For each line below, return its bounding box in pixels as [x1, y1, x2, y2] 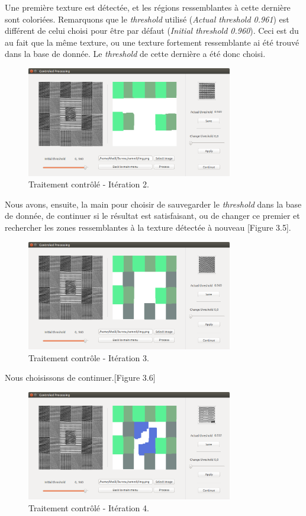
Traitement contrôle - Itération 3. [28, 351, 149, 364]
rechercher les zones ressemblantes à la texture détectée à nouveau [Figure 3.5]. [5, 221, 291, 233]
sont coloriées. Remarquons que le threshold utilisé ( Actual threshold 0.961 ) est [5, 12, 289, 25]
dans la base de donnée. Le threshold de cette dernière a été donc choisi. [5, 47, 266, 60]
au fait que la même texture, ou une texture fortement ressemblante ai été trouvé [5, 36, 299, 48]
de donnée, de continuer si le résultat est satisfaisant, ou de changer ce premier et [5, 209, 300, 222]
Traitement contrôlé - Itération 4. [28, 502, 149, 514]
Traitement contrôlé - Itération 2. [28, 178, 149, 190]
